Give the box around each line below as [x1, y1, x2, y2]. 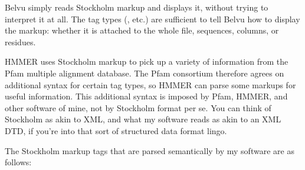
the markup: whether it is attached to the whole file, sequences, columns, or [5, 24, 279, 36]
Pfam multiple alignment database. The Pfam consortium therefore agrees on [5, 66, 284, 79]
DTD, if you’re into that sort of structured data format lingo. [5, 124, 227, 136]
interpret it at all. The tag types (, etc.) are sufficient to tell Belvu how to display [5, 12, 300, 25]
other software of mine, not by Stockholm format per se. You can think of [5, 101, 271, 114]
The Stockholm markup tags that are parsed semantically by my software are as [5, 144, 294, 156]
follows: [5, 156, 32, 168]
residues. [5, 35, 36, 48]
